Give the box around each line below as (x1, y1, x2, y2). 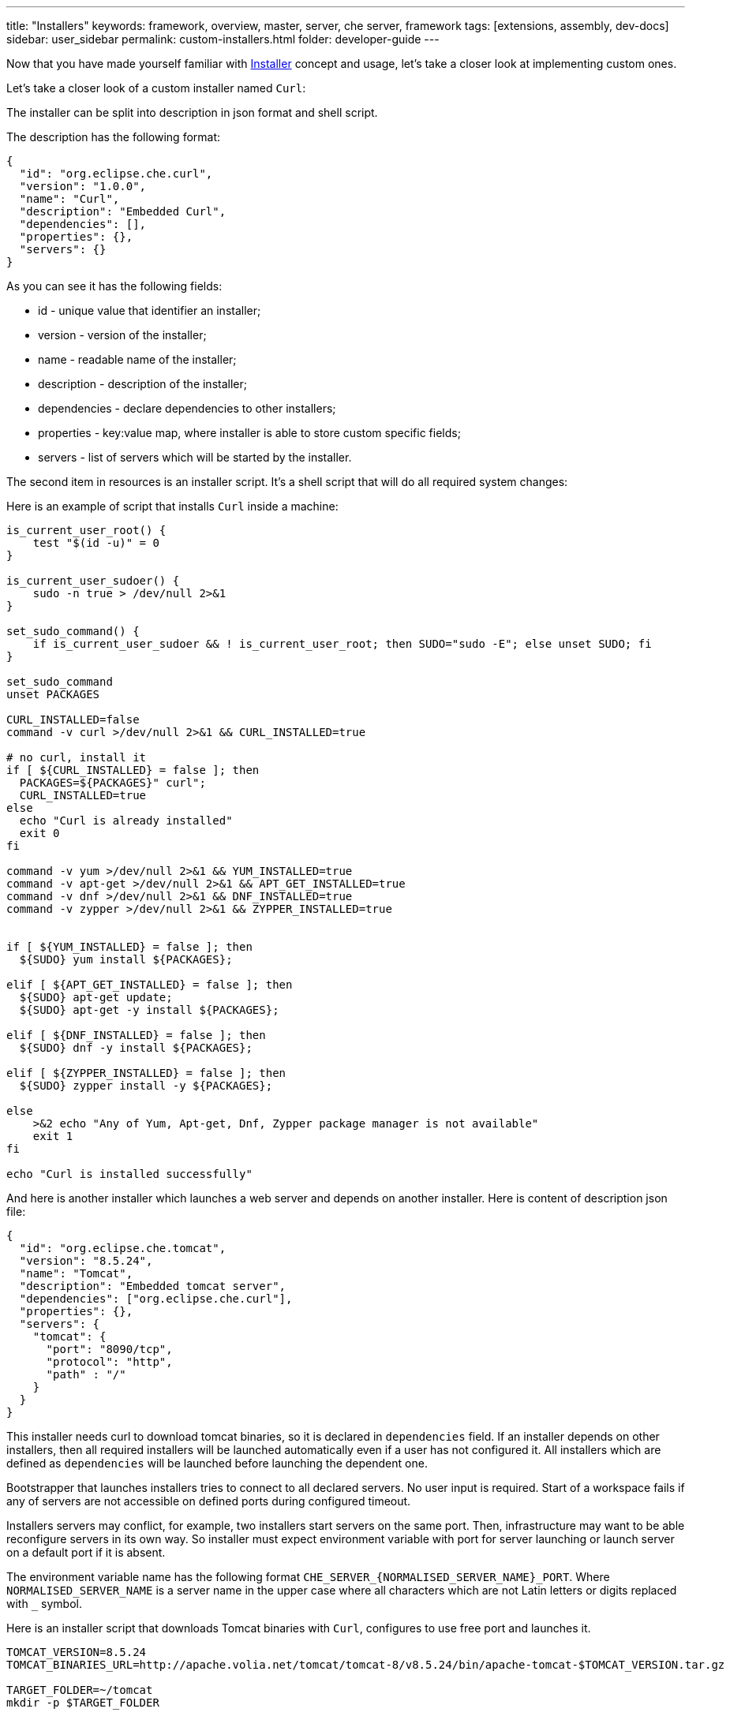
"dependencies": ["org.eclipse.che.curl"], (19, 1292, 293, 1305)
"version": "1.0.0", (19, 180, 147, 193)
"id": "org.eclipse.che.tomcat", (19, 1242, 226, 1254)
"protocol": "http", (46, 1355, 173, 1368)
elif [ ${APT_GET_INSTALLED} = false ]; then (6, 978, 293, 991)
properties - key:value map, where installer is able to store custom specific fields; (38, 426, 461, 439)
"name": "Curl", (19, 193, 120, 205)
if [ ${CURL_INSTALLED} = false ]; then (6, 764, 260, 776)
